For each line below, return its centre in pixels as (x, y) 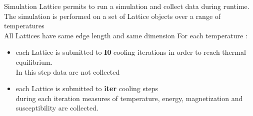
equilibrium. (34, 61)
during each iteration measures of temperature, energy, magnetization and (129, 98)
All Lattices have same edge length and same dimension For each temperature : (126, 35)
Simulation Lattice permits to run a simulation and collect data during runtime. (127, 6)
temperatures (24, 26)
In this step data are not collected (68, 71)
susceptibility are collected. (57, 108)
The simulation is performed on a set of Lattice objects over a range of (112, 16)
